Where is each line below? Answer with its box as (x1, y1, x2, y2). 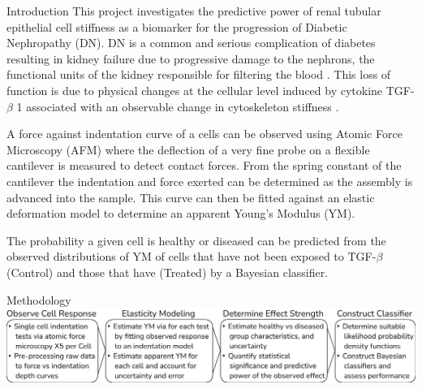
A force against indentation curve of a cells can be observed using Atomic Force (6, 125, 403, 142)
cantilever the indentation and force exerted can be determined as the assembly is (6, 172, 413, 189)
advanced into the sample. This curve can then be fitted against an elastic (6, 188, 375, 205)
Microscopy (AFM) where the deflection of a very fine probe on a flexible (6, 140, 370, 158)
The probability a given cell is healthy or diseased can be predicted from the (6, 231, 386, 249)
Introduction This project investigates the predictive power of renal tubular (6, 2, 381, 19)
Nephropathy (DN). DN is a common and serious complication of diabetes (6, 34, 376, 51)
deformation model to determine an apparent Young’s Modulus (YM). (6, 205, 355, 222)
